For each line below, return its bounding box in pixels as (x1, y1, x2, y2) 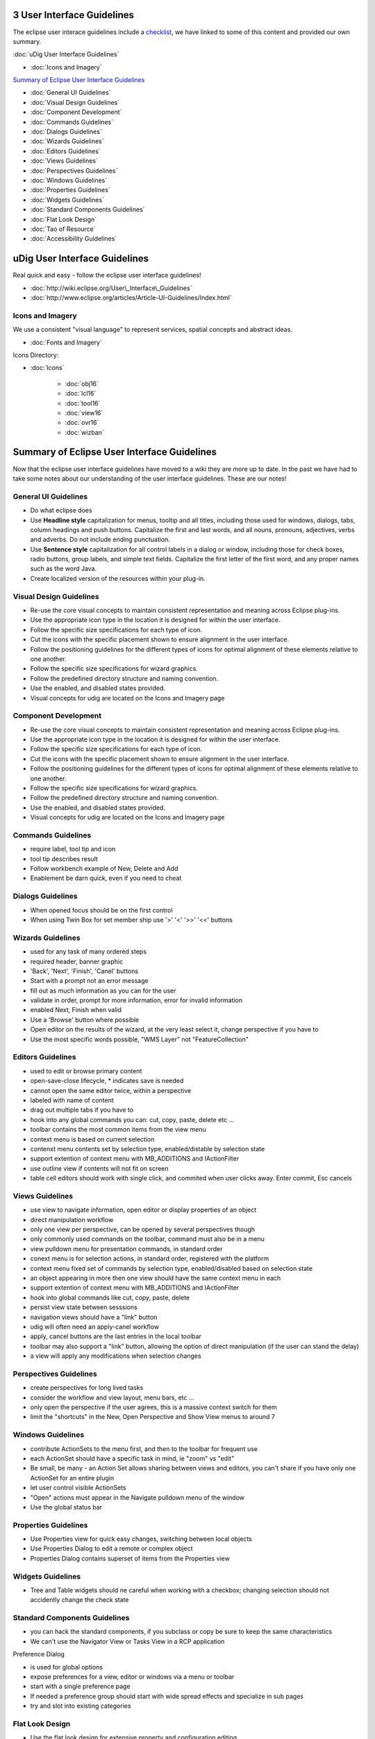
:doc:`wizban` (65, 428, 104, 436)
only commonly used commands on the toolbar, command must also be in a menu (30, 1235, 265, 1243)
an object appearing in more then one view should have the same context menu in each (30, 1274, 281, 1282)
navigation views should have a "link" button (30, 1313, 158, 1321)
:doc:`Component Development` (30, 108, 122, 116)
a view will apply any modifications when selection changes (30, 1352, 201, 1360)
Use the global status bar (30, 1502, 103, 1511)
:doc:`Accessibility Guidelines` (30, 234, 117, 243)
